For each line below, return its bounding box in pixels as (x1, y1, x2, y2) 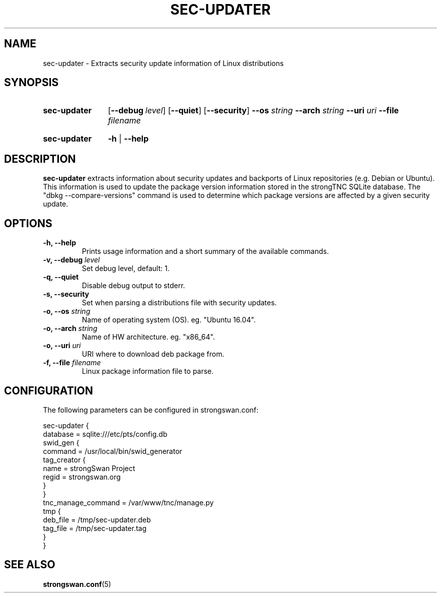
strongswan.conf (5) (43, 579, 111, 588)
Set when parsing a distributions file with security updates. (82, 298, 277, 307)
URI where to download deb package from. (82, 350, 225, 359)
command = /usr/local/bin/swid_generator (43, 446, 182, 455)
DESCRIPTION (4, 152, 76, 165)
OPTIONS (4, 217, 52, 230)
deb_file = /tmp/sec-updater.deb (43, 515, 151, 524)
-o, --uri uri (43, 341, 81, 350)
